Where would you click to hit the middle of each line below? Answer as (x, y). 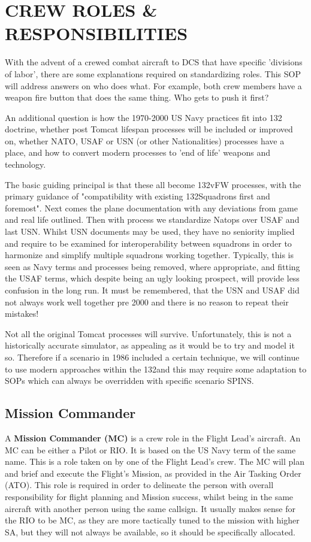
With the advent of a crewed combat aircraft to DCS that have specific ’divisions (154, 62)
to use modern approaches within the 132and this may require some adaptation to (156, 369)
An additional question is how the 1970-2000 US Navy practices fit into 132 (144, 117)
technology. (25, 164)
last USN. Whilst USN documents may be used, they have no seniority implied (150, 231)
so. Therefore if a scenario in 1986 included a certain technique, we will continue (152, 357)
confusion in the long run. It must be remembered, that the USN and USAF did (152, 290)
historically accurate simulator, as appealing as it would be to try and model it (150, 345)
